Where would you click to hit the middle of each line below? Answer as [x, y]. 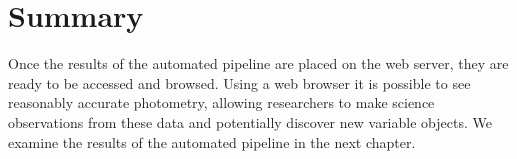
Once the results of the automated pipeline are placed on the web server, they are [258, 63]
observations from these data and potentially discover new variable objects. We [250, 121]
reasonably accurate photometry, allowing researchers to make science [221, 102]
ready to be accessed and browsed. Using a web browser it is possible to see [239, 82]
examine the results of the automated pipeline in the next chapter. [212, 141]
